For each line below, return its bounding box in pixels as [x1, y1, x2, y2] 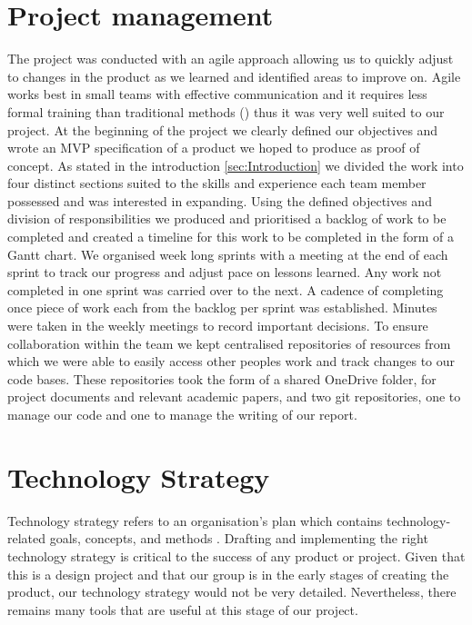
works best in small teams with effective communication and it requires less [7, 84, 427, 104]
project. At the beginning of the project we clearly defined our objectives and [7, 120, 438, 139]
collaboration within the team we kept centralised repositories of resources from [7, 333, 451, 352]
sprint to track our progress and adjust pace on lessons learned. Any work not [7, 263, 442, 282]
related [7, 529, 46, 548]
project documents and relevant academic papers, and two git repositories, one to [7, 387, 461, 406]
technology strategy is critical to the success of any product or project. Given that [7, 546, 466, 565]
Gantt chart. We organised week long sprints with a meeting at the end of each [7, 244, 448, 263]
